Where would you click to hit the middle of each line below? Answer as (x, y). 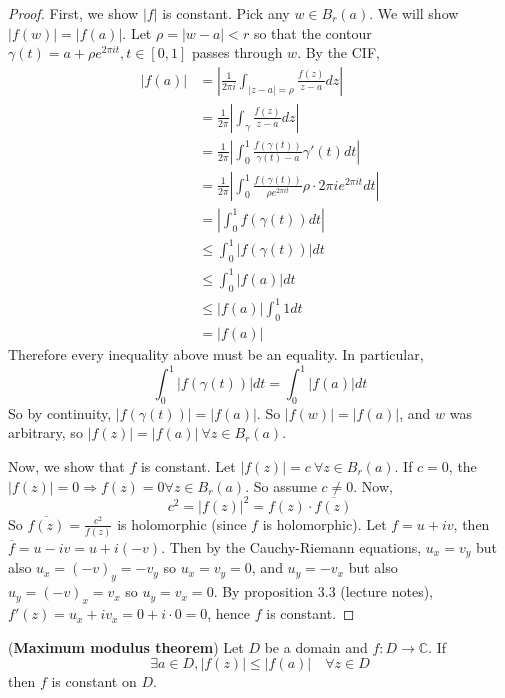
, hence (229, 613)
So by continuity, (60, 412)
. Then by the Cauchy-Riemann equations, (291, 547)
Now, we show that (66, 466)
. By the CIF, (338, 52)
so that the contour (312, 32)
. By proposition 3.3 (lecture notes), (323, 591)
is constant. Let (188, 466)
